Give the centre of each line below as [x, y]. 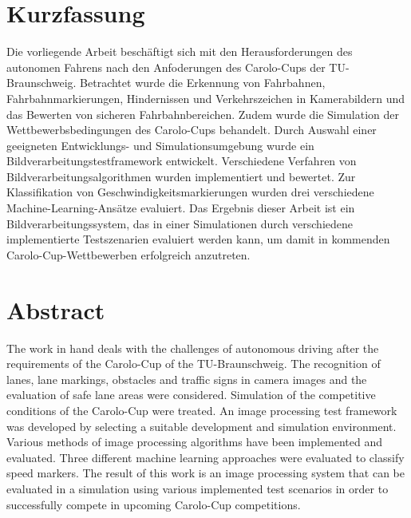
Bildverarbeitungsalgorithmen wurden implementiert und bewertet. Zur [181, 176]
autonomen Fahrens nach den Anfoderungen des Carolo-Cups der [166, 67]
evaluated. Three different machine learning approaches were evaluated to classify [205, 457]
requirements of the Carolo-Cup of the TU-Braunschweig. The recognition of [194, 364]
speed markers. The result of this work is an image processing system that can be [205, 473]
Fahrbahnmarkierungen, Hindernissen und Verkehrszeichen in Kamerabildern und [205, 98]
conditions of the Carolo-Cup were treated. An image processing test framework [202, 410]
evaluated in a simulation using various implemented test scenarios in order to [198, 488]
